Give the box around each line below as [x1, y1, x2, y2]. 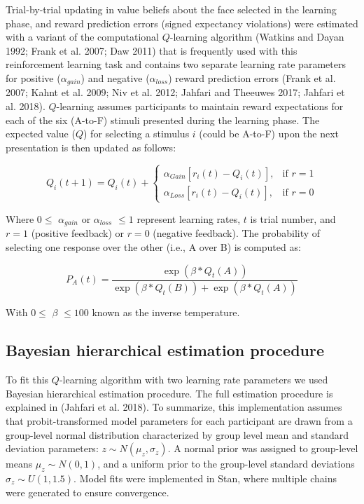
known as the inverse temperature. [92, 305, 240, 320]
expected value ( [6, 126, 76, 141]
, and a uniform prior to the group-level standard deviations [97, 456, 355, 471]
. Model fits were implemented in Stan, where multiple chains [73, 471, 337, 486]
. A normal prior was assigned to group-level [167, 441, 358, 456]
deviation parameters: [6, 441, 99, 456]
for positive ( [6, 70, 61, 85]
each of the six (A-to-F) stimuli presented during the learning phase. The [6, 112, 320, 127]
